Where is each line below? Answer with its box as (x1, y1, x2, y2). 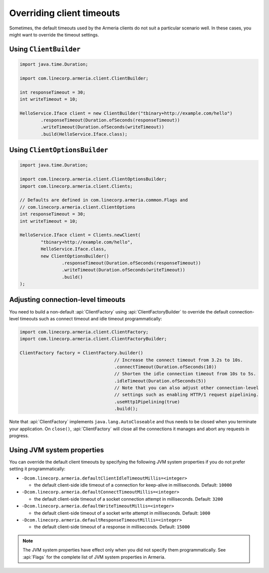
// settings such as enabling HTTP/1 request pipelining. (114, 392, 259, 398)
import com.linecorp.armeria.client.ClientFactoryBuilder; (19, 336, 167, 342)
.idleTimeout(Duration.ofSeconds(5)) (114, 378, 207, 384)
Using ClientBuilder (9, 45, 81, 53)
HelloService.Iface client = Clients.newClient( (19, 232, 141, 238)
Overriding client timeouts (9, 7, 121, 18)
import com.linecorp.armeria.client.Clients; (19, 183, 133, 189)
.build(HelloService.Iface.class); (40, 131, 128, 137)
